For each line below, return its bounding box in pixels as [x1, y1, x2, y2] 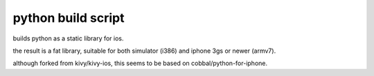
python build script [12, 10, 125, 25]
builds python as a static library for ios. [12, 34, 124, 42]
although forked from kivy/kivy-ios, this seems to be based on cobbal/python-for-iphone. [12, 59, 268, 68]
